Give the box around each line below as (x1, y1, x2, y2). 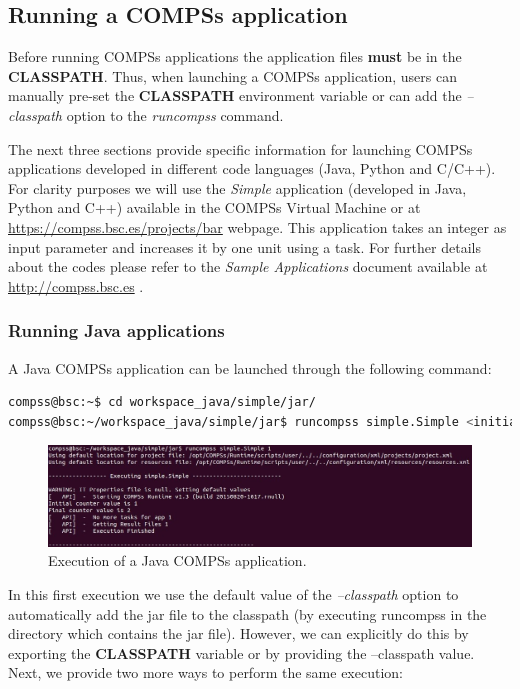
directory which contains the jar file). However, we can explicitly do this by (8, 623, 469, 644)
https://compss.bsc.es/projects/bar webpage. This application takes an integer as (8, 216, 507, 237)
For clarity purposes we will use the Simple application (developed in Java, (8, 177, 467, 198)
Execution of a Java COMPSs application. (48, 550, 307, 571)
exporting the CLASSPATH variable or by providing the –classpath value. (8, 642, 475, 663)
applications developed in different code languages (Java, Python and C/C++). (8, 158, 496, 179)
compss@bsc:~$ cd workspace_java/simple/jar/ (8, 395, 316, 410)
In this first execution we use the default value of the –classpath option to (8, 583, 459, 604)
